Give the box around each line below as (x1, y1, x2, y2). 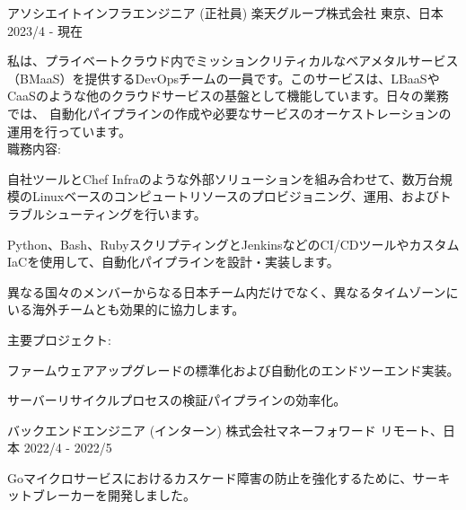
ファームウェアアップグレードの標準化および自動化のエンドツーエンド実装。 (7, 360, 460, 379)
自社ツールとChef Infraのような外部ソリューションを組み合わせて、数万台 (7, 169, 440, 188)
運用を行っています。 (7, 121, 131, 140)
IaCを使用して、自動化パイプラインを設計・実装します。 (7, 252, 339, 271)
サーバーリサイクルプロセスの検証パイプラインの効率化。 (7, 391, 347, 409)
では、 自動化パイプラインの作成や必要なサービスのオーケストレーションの (7, 103, 452, 122)
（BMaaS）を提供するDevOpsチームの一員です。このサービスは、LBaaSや (7, 68, 440, 87)
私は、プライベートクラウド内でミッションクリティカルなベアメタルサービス (7, 51, 459, 70)
